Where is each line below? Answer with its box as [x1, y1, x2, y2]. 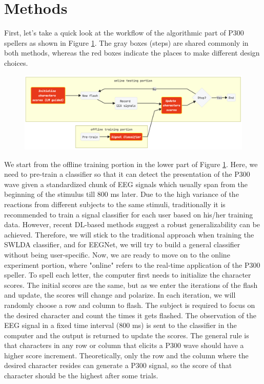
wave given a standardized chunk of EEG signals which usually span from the [4, 178, 248, 189]
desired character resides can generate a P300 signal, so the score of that [4, 360, 232, 371]
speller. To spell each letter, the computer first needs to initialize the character [4, 269, 251, 280]
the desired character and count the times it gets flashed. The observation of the [4, 309, 257, 320]
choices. [4, 57, 28, 68]
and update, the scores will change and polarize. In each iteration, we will [4, 289, 236, 300]
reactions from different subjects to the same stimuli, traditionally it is [4, 198, 226, 209]
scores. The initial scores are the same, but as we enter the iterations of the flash [4, 279, 258, 290]
